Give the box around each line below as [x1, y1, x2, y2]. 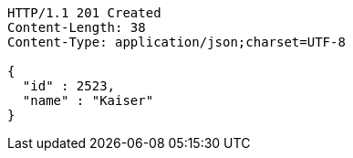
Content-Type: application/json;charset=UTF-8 [7, 35, 346, 49]
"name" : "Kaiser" [22, 93, 154, 108]
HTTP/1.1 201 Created [7, 5, 161, 20]
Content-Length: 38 [7, 20, 146, 35]
